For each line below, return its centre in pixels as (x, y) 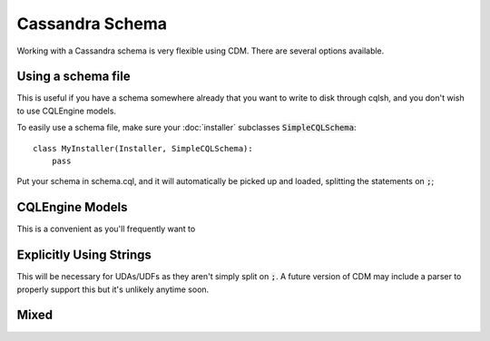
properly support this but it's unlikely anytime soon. (113, 289)
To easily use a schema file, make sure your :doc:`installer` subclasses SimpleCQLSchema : (186, 128)
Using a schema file (73, 77)
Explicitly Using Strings (84, 255)
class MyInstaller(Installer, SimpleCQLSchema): (143, 148)
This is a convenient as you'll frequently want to (106, 229)
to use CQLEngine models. (67, 111)
